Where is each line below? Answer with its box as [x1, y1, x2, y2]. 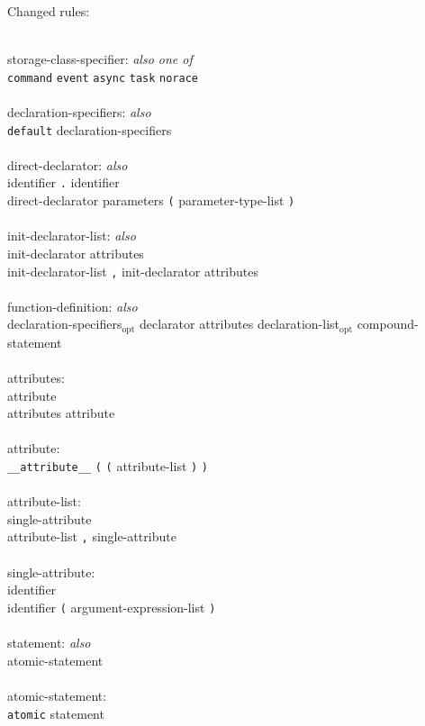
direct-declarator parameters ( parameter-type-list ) [7, 191, 295, 210]
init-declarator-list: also [7, 226, 136, 245]
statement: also [7, 633, 91, 652]
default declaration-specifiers [7, 120, 172, 139]
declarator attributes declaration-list [140, 314, 340, 333]
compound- [357, 314, 419, 333]
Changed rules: [7, 2, 90, 20]
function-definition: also [7, 296, 138, 315]
